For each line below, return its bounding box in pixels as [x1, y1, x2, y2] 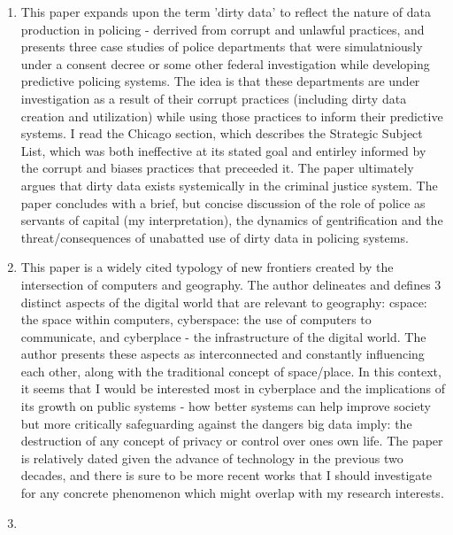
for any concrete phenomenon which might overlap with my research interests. [20, 484, 444, 502]
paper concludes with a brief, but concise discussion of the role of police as [20, 193, 426, 212]
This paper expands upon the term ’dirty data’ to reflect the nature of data [20, 3, 431, 20]
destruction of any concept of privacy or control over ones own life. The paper [20, 431, 443, 450]
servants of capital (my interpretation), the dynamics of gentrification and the [20, 211, 443, 229]
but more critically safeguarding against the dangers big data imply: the [20, 414, 412, 432]
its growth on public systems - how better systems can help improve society [20, 397, 431, 415]
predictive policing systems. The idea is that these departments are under [20, 72, 420, 90]
